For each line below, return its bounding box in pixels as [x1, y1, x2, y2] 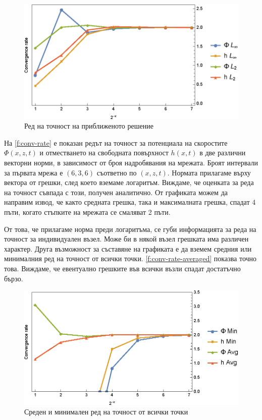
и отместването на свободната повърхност [39, 147, 169, 158]
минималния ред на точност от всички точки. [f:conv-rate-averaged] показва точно [4, 253, 257, 264]
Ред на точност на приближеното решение [24, 121, 153, 131]
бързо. [4, 273, 23, 283]
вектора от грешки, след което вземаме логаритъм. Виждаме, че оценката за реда [4, 177, 254, 188]
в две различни [199, 147, 246, 158]
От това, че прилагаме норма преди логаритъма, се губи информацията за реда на [4, 223, 256, 234]
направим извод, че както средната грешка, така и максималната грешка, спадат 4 [4, 197, 256, 207]
